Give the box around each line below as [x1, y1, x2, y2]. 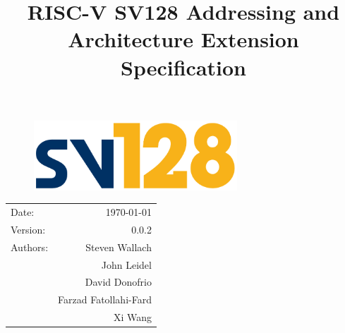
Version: [11, 222, 46, 236]
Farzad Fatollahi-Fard [58, 292, 152, 307]
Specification [121, 52, 246, 81]
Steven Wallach [85, 239, 152, 254]
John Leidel [101, 257, 152, 272]
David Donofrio [85, 274, 152, 289]
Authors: [11, 239, 49, 254]
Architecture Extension [68, 25, 299, 54]
